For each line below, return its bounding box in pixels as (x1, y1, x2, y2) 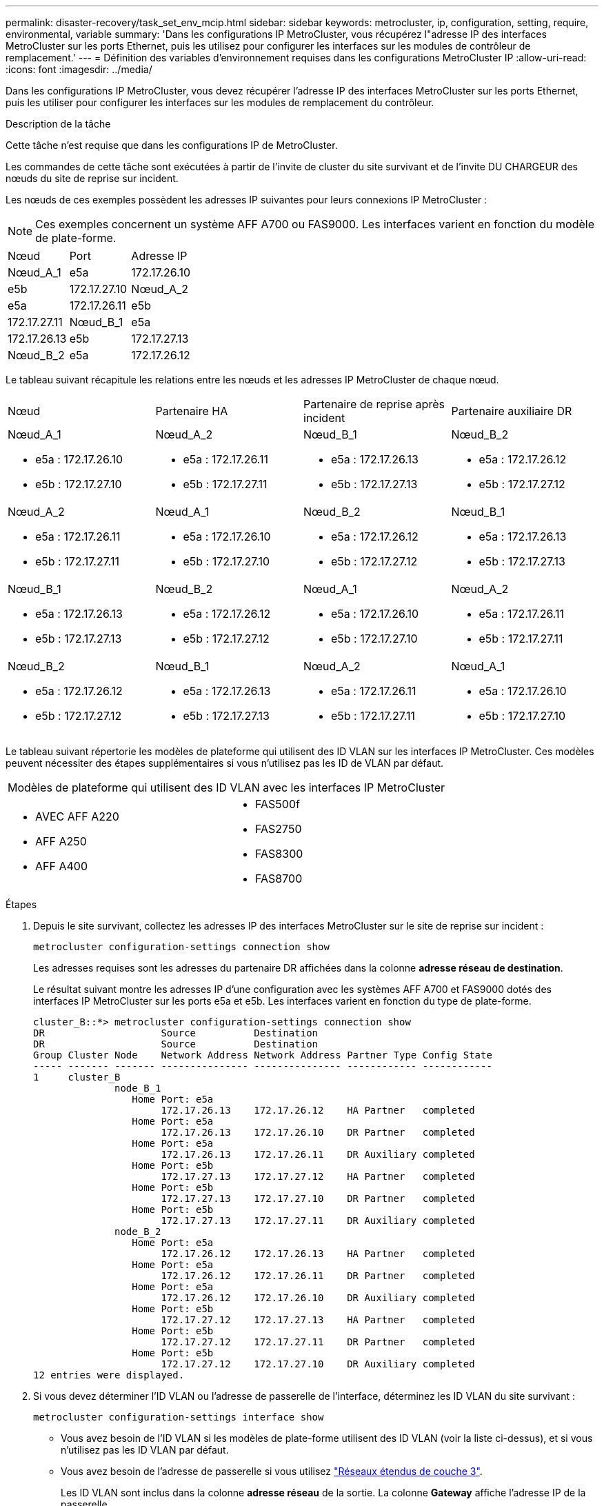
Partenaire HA (155, 404, 228, 418)
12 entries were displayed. (33, 1369, 185, 1380)
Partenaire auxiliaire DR (451, 404, 572, 418)
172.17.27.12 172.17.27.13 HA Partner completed (161, 1314, 475, 1325)
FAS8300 (255, 847, 303, 861)
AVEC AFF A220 (35, 810, 119, 823)
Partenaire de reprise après (303, 397, 445, 411)
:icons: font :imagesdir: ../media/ (6, 63, 152, 75)
